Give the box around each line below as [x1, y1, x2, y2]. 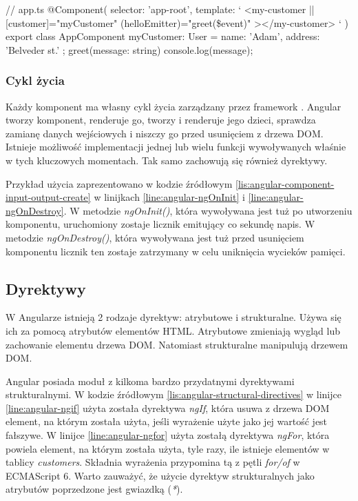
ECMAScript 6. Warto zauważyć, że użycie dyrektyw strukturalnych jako [6, 468, 315, 482]
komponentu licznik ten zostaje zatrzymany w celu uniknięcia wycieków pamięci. [6, 244, 346, 258]
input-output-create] [6, 190, 91, 204]
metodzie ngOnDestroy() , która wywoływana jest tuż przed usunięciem [6, 230, 304, 244]
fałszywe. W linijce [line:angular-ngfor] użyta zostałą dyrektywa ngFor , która [6, 428, 330, 442]
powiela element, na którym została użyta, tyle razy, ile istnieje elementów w [6, 441, 330, 455]
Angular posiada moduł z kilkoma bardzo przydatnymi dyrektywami [6, 373, 295, 388]
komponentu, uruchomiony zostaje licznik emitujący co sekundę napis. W [6, 217, 315, 231]
